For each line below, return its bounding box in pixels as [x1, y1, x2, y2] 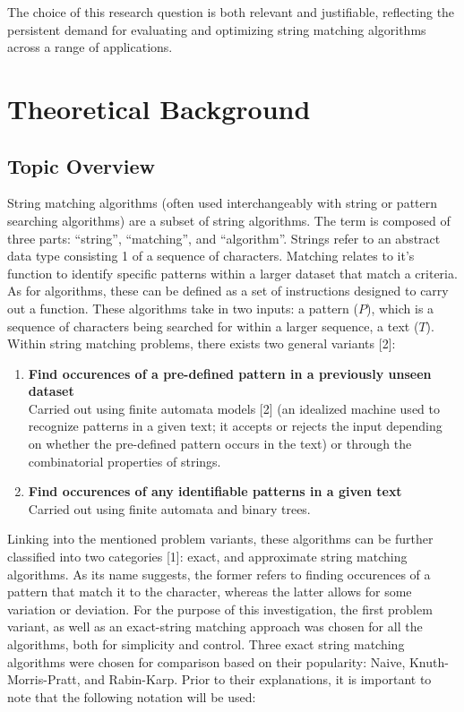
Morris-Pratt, [7, 670, 81, 689]
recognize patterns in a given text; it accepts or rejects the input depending [28, 416, 443, 435]
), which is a [365, 298, 434, 317]
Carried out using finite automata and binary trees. [28, 499, 311, 518]
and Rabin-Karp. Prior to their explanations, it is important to [84, 670, 432, 689]
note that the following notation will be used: [7, 687, 256, 706]
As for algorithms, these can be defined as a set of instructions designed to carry [7, 281, 449, 300]
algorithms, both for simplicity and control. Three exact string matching [7, 635, 405, 654]
